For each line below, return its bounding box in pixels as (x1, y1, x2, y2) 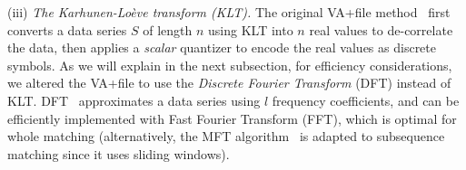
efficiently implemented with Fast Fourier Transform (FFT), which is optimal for (7, 109, 457, 127)
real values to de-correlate (309, 20, 453, 39)
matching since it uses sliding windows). (7, 144, 230, 163)
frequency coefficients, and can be (272, 90, 460, 109)
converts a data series (7, 20, 127, 39)
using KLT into (208, 20, 293, 39)
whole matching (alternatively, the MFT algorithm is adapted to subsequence (7, 127, 445, 146)
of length (143, 20, 193, 39)
